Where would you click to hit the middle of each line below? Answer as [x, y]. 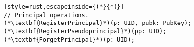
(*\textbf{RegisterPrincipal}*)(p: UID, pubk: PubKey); [98, 23]
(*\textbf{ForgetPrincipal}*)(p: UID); [69, 39]
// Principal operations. [46, 15]
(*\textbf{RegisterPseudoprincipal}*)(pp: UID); [85, 31]
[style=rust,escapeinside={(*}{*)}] [64, 7]
